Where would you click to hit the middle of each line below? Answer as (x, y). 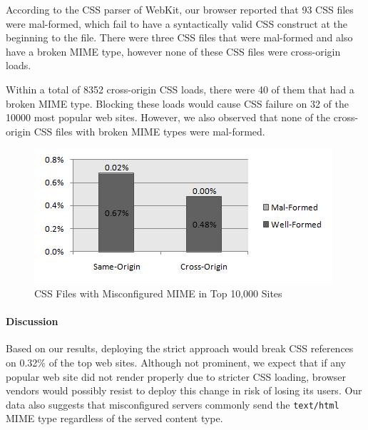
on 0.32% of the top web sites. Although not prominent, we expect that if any (176, 362)
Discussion (32, 321)
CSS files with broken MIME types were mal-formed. (149, 131)
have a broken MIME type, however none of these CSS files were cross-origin (173, 51)
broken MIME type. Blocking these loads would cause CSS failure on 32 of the (177, 103)
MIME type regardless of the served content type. (114, 418)
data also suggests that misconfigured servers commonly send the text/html (173, 404)
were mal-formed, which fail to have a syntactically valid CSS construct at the (177, 23)
